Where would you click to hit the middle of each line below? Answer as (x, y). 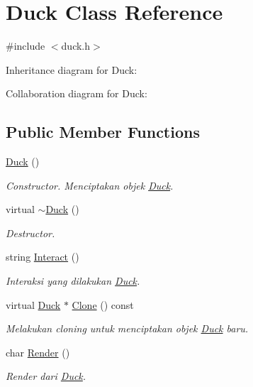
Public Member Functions (103, 132)
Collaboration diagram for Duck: (77, 93)
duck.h (76, 46)
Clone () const (103, 304)
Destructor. (30, 233)
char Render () (38, 352)
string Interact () (43, 257)
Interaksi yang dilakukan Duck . (73, 281)
